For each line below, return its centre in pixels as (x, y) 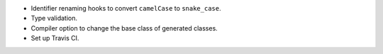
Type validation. (54, 18)
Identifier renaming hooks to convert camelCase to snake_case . (126, 8)
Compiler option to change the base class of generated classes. (124, 28)
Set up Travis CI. (55, 38)
